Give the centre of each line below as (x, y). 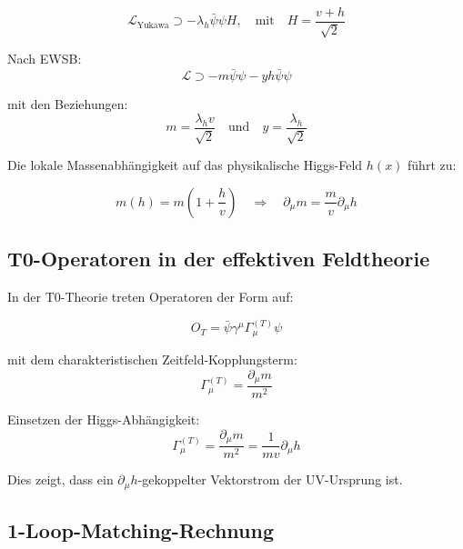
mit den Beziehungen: (68, 104)
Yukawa (153, 25)
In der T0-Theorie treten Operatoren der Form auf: (151, 297)
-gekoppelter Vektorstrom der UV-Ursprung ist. (270, 479)
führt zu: (432, 165)
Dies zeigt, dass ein (60, 479)
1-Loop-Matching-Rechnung (141, 529)
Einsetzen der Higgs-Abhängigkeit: (104, 419)
